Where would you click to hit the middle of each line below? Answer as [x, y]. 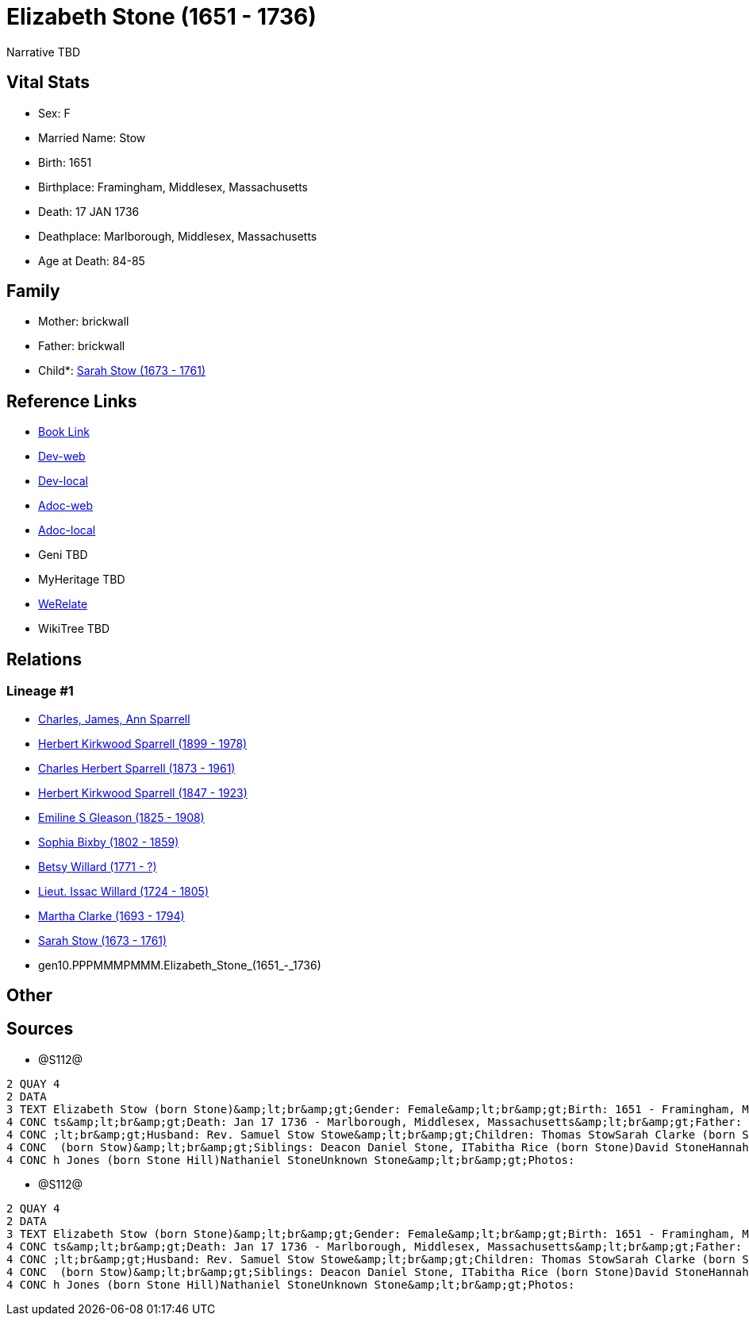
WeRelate [63, 604]
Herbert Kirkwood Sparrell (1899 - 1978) [143, 743]
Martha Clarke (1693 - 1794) [111, 915]
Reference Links [72, 401]
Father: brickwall [82, 346]
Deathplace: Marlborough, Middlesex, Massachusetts [178, 236]
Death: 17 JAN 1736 [89, 211]
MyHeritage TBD [82, 580]
